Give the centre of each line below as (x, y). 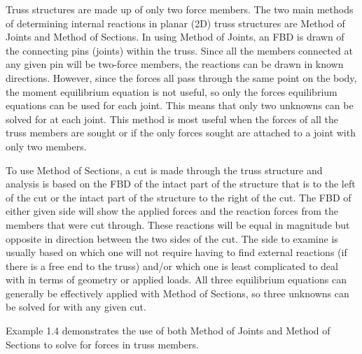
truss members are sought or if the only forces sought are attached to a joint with (181, 133)
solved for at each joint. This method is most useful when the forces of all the (172, 119)
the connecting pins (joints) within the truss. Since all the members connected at (179, 50)
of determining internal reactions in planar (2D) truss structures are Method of (175, 23)
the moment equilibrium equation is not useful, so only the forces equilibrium (172, 91)
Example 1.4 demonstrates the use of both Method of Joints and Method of (168, 331)
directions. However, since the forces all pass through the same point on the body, (181, 77)
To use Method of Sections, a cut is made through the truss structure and (164, 170)
